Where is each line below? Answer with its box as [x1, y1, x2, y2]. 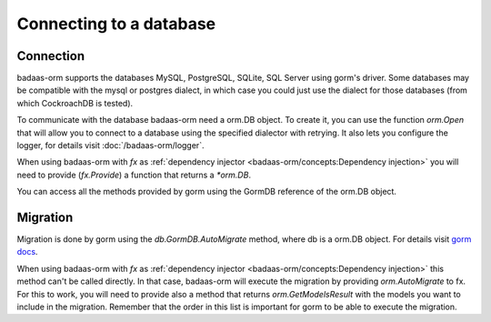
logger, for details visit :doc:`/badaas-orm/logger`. [16, 140, 205, 151]
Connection [16, 48, 85, 64]
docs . [16, 247, 38, 257]
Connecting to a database [16, 14, 216, 34]
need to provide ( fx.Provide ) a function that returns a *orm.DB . [16, 169, 252, 180]
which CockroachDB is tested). [16, 97, 134, 108]
